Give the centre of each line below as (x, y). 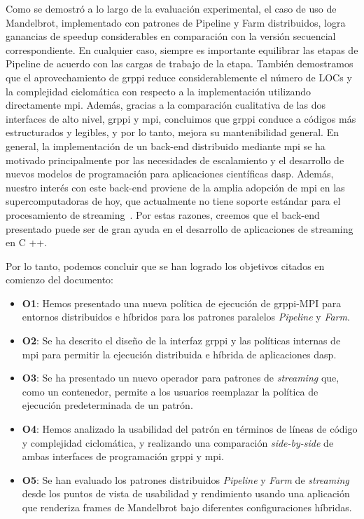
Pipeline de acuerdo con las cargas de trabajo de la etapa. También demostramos (180, 63)
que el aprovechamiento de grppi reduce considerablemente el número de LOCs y (179, 77)
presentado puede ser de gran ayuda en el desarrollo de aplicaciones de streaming (180, 228)
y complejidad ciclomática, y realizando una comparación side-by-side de (178, 442)
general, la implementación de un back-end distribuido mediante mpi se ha (166, 146)
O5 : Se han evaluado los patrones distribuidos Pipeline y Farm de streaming (185, 479)
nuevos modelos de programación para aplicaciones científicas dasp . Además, (170, 174)
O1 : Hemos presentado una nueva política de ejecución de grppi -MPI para (182, 303)
